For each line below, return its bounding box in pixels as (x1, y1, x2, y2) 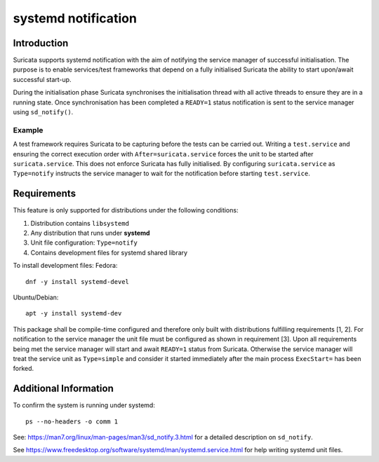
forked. (13, 365, 34, 373)
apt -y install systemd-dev (25, 309, 122, 318)
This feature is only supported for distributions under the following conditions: (13, 206, 239, 215)
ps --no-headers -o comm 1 (25, 417, 119, 426)
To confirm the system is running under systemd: (13, 401, 156, 409)
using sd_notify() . (13, 108, 74, 116)
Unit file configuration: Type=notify (30, 238, 138, 247)
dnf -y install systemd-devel (25, 278, 130, 285)
